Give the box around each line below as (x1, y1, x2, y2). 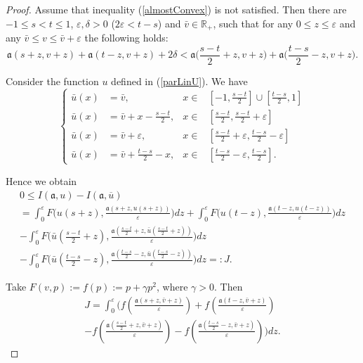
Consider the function (6, 73, 99, 88)
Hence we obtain (6, 173, 77, 188)
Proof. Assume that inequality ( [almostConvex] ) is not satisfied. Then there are (6, 2, 347, 16)
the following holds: (84, 30, 169, 45)
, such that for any (213, 15, 293, 30)
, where (157, 279, 188, 293)
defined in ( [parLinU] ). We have (111, 73, 248, 88)
